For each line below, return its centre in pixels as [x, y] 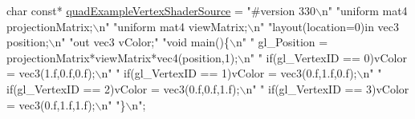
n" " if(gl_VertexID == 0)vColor [325, 57]
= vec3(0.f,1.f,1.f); [51, 104]
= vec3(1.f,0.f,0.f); [51, 73]
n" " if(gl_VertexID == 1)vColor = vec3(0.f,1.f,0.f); [229, 73]
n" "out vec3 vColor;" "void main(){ [142, 42]
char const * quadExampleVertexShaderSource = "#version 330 [161, 10]
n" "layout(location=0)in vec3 [327, 26]
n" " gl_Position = [282, 42]
